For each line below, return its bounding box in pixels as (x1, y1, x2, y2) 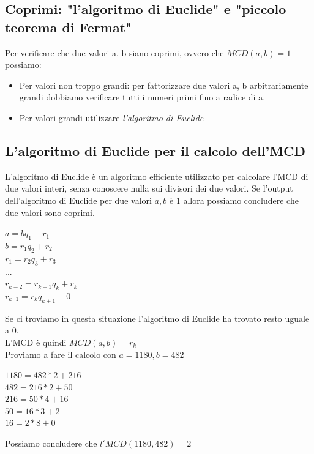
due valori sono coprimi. (5, 206, 95, 218)
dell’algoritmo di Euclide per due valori (5, 193, 152, 206)
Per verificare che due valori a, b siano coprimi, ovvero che (5, 46, 224, 59)
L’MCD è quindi (5, 335, 67, 348)
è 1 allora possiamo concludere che (169, 193, 299, 206)
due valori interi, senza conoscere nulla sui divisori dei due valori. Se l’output (5, 182, 293, 195)
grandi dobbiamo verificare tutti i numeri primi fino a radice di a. (19, 91, 266, 103)
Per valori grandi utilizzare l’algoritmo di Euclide (19, 111, 204, 124)
